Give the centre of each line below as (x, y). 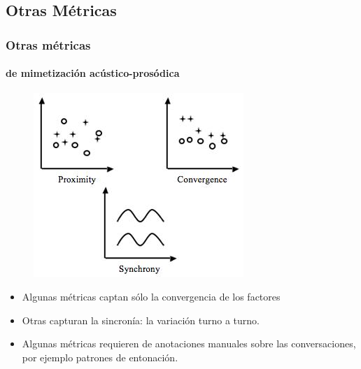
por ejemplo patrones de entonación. (100, 357)
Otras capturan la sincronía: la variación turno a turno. (141, 320)
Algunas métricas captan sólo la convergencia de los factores (151, 297)
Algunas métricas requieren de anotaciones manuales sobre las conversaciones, (189, 343)
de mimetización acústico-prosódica (93, 73)
